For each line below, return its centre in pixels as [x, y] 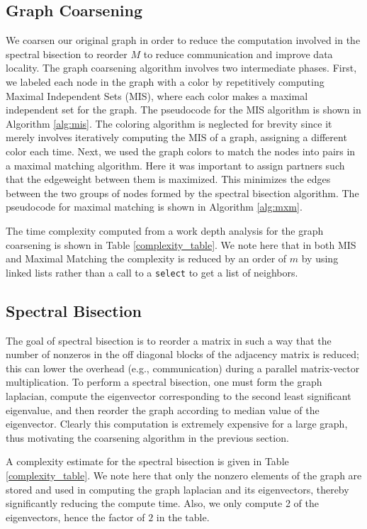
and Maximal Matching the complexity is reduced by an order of [146, 258]
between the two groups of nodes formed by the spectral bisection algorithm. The [182, 193]
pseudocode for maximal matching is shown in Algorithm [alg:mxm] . [154, 207]
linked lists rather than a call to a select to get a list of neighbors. [152, 272]
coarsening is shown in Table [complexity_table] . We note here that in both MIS [181, 244]
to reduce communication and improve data [238, 54]
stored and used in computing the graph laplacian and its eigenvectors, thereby [177, 489]
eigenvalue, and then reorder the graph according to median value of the [163, 410]
